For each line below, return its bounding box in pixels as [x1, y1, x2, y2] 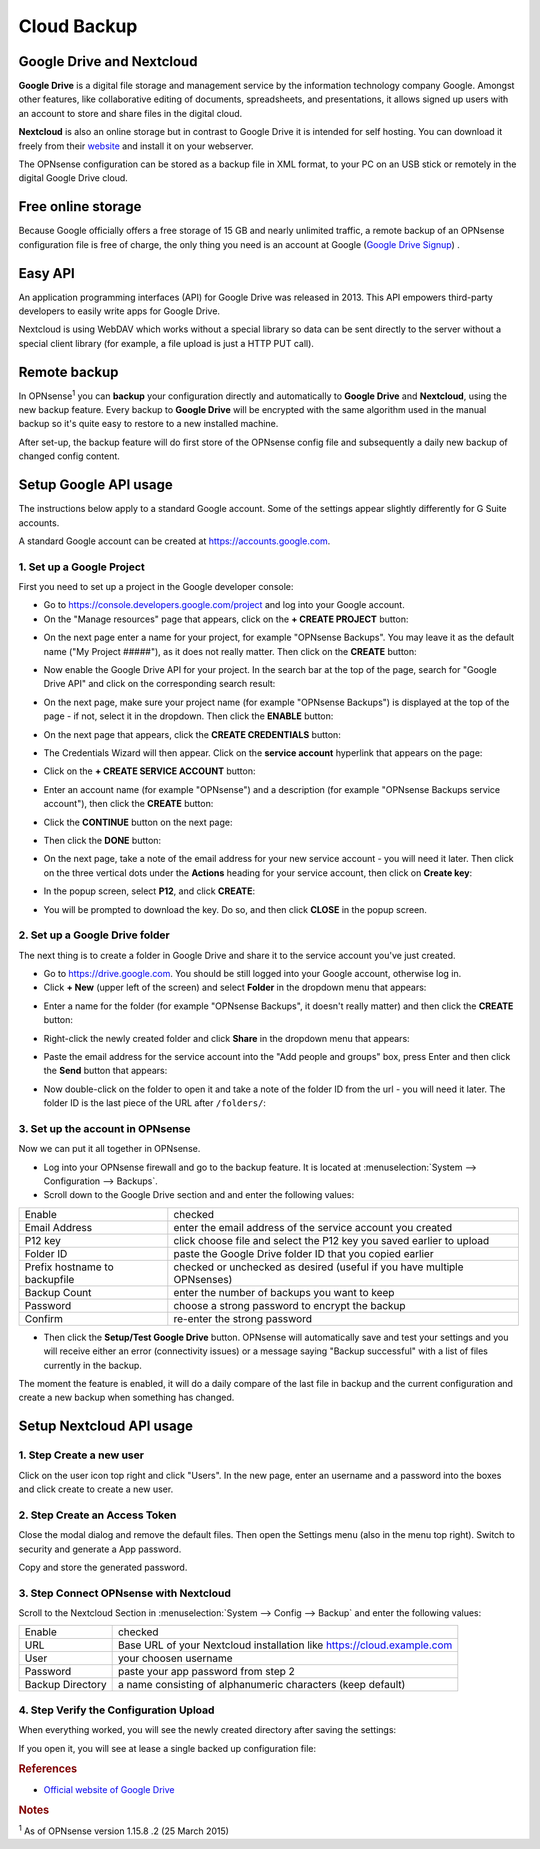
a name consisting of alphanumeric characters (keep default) [117, 1678, 406, 1692]
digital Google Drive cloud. [18, 172, 129, 184]
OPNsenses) [173, 1272, 233, 1286]
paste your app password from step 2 [117, 1665, 295, 1679]
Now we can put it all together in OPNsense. [18, 1143, 201, 1155]
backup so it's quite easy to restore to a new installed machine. [18, 418, 279, 430]
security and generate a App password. [18, 1543, 182, 1555]
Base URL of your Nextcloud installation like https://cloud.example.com [117, 1638, 453, 1652]
